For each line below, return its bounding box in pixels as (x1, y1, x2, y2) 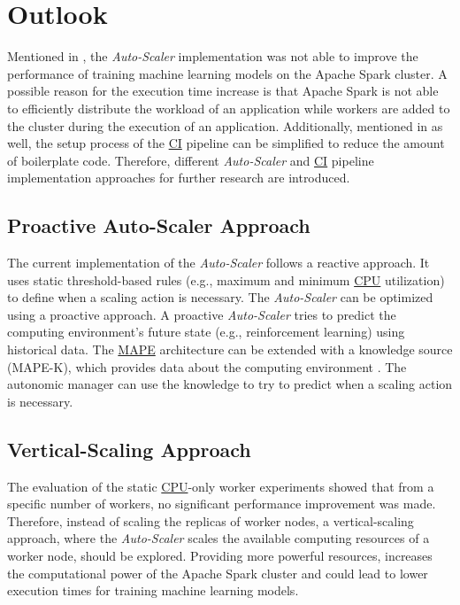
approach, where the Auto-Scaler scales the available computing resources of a (7, 529, 430, 547)
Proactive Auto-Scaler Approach (7, 212, 310, 239)
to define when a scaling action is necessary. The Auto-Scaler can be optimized (7, 288, 433, 306)
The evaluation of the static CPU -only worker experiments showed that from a (7, 477, 434, 495)
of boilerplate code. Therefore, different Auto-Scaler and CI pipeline (7, 151, 374, 169)
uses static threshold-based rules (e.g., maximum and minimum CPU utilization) (7, 270, 445, 289)
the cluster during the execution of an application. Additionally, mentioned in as (7, 116, 443, 135)
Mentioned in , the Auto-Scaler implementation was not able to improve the (7, 47, 418, 66)
